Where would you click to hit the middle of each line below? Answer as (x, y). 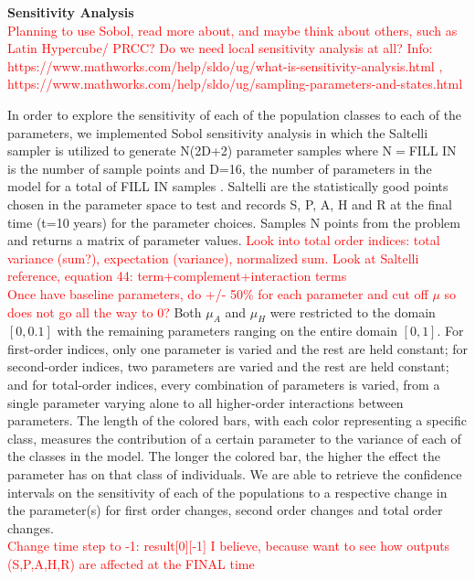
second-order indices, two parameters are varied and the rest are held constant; (228, 366)
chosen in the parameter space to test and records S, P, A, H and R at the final (230, 204)
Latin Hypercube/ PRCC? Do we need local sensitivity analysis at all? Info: (220, 48)
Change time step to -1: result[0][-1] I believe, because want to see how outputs (229, 546)
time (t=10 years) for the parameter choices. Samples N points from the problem (234, 222)
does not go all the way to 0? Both (105, 311)
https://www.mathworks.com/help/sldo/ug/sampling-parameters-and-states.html (235, 84)
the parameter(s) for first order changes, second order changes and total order (225, 510)
